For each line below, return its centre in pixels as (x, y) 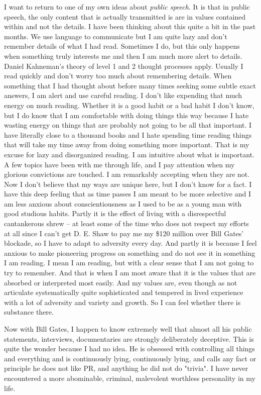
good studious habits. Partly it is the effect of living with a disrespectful (115, 213)
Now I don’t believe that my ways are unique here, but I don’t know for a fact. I (128, 184)
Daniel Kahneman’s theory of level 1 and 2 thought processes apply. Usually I (124, 66)
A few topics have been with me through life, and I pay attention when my (119, 164)
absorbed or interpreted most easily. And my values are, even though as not (121, 282)
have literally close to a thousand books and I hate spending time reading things (128, 134)
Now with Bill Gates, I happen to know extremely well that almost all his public (128, 329)
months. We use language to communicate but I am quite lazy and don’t (116, 36)
